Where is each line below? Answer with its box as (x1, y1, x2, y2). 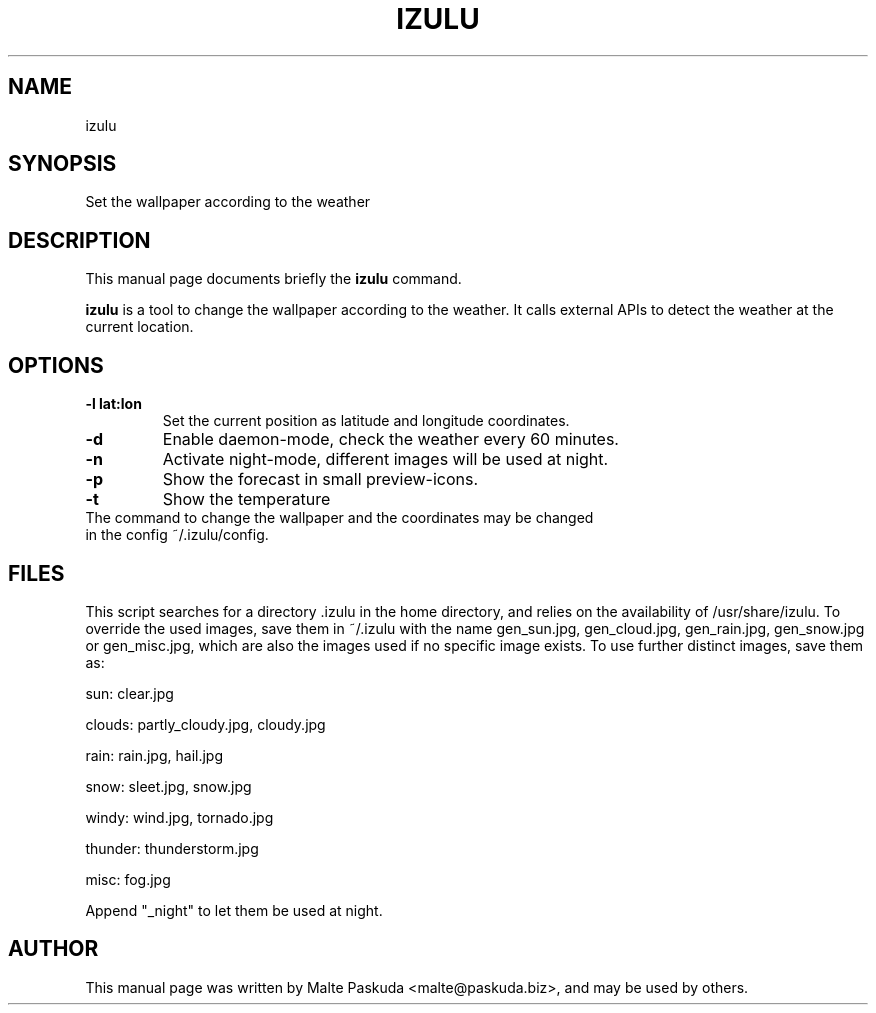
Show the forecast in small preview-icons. (162, 469, 479, 490)
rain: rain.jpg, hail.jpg (85, 746, 224, 764)
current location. (85, 318, 194, 336)
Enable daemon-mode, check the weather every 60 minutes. (162, 429, 619, 450)
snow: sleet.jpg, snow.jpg (85, 777, 252, 795)
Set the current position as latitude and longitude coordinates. (162, 412, 570, 430)
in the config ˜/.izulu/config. (85, 526, 269, 544)
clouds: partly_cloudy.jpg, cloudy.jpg (85, 715, 326, 733)
